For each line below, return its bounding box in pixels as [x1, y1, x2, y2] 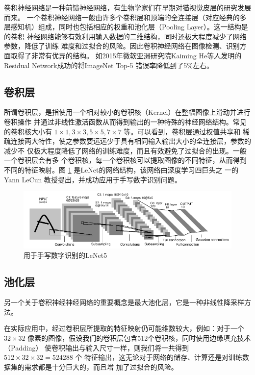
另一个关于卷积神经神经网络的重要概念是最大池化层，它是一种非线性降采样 [4, 297, 244, 307]
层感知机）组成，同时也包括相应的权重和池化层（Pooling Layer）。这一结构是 [4, 22, 248, 32]
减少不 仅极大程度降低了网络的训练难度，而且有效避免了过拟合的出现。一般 [4, 145, 247, 155]
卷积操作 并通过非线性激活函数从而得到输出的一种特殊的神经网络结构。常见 [4, 116, 247, 126]
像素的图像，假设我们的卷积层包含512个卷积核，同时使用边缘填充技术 [27, 333, 251, 343]
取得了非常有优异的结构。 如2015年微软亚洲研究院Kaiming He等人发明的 [10, 50, 242, 60]
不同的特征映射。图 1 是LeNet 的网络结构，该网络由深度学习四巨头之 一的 [4, 164, 239, 175]
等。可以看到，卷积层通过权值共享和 [124, 126, 241, 136]
